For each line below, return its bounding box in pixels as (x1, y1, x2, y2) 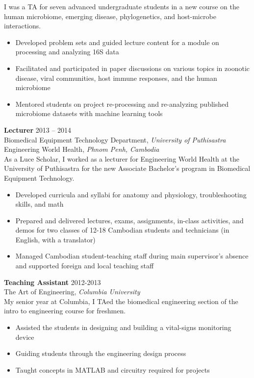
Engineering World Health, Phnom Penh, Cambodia (4, 144, 159, 154)
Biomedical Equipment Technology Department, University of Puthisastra (4, 134, 226, 144)
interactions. (4, 21, 41, 31)
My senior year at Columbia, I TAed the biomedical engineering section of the (4, 296, 238, 306)
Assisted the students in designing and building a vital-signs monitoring (15, 322, 231, 332)
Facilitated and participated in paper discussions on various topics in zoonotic (15, 63, 250, 73)
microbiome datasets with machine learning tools (15, 108, 163, 118)
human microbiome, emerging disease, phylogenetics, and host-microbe (4, 11, 216, 21)
